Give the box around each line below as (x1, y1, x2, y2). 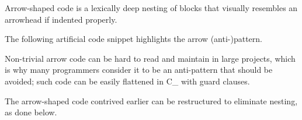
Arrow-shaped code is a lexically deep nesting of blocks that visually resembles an (5, 2, 298, 13)
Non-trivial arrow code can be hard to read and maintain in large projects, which (5, 52, 296, 64)
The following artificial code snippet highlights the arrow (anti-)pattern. (5, 33, 262, 45)
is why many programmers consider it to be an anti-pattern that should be (5, 63, 273, 76)
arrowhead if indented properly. (5, 13, 117, 25)
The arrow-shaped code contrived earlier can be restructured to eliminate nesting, (5, 94, 298, 107)
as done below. (5, 106, 57, 118)
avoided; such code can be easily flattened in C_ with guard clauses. (5, 75, 250, 87)
